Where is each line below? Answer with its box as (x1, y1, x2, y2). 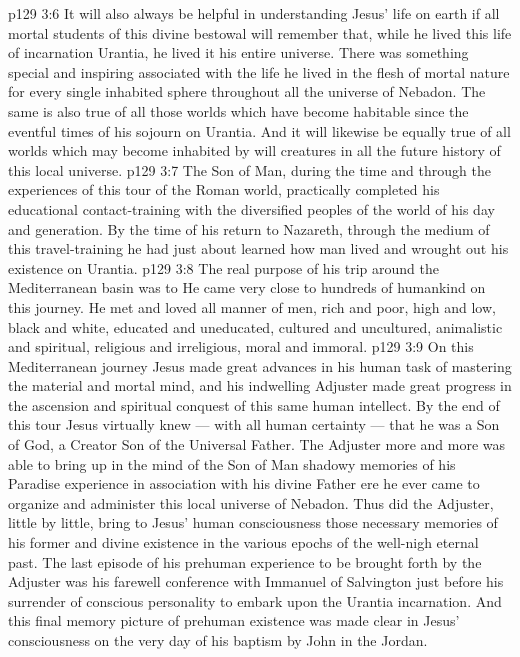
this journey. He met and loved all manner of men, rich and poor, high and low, (8, 296, 496, 317)
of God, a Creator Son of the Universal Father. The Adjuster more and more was (8, 434, 506, 455)
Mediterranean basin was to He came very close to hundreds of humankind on (8, 277, 486, 298)
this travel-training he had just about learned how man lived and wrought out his (8, 238, 509, 259)
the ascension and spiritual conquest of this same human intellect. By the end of (8, 394, 500, 415)
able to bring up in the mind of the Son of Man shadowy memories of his (8, 453, 456, 474)
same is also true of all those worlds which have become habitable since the (8, 100, 469, 121)
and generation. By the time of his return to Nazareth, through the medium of (8, 218, 490, 239)
